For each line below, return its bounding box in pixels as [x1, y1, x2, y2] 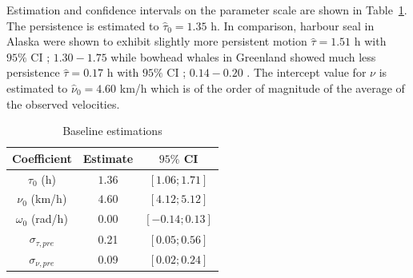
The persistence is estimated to [6, 17, 159, 34]
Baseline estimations [62, 122, 162, 139]
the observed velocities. [6, 95, 120, 112]
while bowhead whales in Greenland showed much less [110, 48, 376, 65]
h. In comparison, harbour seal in [211, 17, 375, 34]
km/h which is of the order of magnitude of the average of [119, 79, 405, 96]
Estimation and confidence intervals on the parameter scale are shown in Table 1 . [6, 2, 407, 18]
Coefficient [12, 149, 72, 166]
